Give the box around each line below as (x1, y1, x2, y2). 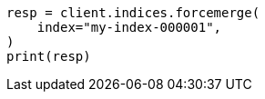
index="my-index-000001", (36, 20, 222, 35)
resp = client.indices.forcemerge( (6, 5, 260, 20)
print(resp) (6, 49, 91, 64)
